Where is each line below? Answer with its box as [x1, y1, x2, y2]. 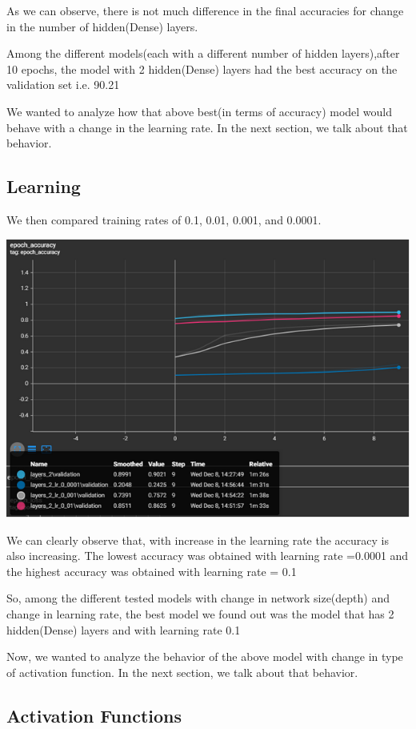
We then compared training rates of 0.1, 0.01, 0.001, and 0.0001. [6, 211, 322, 228]
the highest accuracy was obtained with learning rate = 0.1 [6, 562, 297, 579]
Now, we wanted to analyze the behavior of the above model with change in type [6, 648, 403, 665]
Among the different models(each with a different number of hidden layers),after [6, 45, 400, 62]
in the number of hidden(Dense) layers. [6, 18, 198, 34]
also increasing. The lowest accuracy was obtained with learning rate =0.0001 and [6, 547, 409, 564]
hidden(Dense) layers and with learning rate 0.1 [6, 621, 241, 638]
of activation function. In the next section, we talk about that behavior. [6, 663, 358, 680]
